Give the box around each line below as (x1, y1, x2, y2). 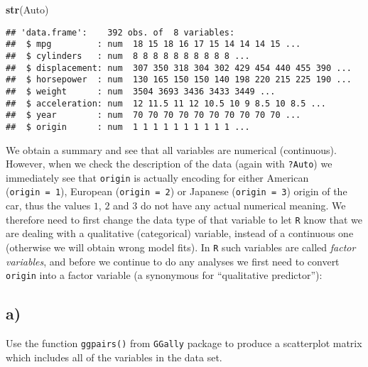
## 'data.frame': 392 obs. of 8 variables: (6, 27, 235, 38)
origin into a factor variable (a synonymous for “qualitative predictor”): (6, 268, 323, 283)
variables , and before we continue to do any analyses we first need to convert (6, 253, 340, 268)
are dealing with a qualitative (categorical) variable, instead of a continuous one (6, 226, 354, 241)
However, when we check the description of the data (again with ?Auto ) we (6, 156, 332, 171)
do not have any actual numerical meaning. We (140, 198, 346, 213)
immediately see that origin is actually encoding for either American (6, 170, 309, 185)
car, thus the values (6, 198, 91, 213)
